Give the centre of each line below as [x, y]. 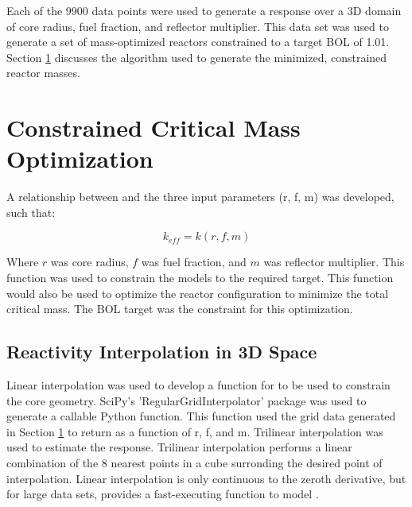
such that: [31, 212]
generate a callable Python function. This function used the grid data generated [201, 416]
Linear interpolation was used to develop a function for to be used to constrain [198, 385]
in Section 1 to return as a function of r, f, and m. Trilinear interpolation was [195, 431]
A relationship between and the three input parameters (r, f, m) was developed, [200, 197]
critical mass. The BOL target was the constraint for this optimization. [180, 309]
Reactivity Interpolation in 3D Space [162, 352]
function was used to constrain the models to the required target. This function [200, 278]
